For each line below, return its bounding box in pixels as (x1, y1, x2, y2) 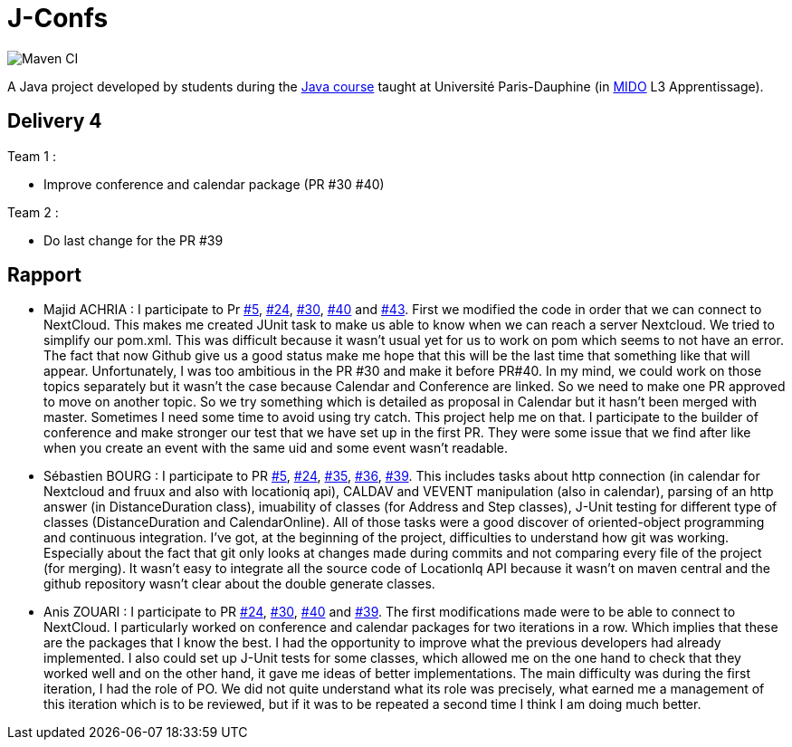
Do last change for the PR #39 (43, 232, 224, 248)
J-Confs (7, 3, 109, 34)
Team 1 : (7, 148, 56, 164)
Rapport (7, 263, 81, 287)
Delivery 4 (7, 110, 102, 133)
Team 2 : (7, 204, 59, 220)
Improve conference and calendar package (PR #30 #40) (43, 176, 385, 192)
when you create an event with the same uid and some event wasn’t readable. (43, 440, 509, 456)
